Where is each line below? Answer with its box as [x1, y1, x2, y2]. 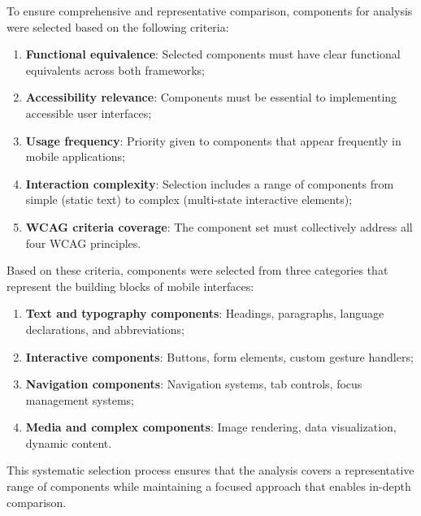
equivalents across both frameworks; [25, 61, 205, 78]
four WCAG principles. [25, 234, 141, 251]
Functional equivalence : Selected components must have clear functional [25, 46, 401, 63]
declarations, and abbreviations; [25, 320, 184, 337]
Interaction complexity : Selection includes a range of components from [25, 175, 394, 192]
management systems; [25, 391, 134, 408]
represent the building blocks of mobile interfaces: [7, 277, 254, 294]
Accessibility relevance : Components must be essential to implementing [25, 89, 397, 106]
